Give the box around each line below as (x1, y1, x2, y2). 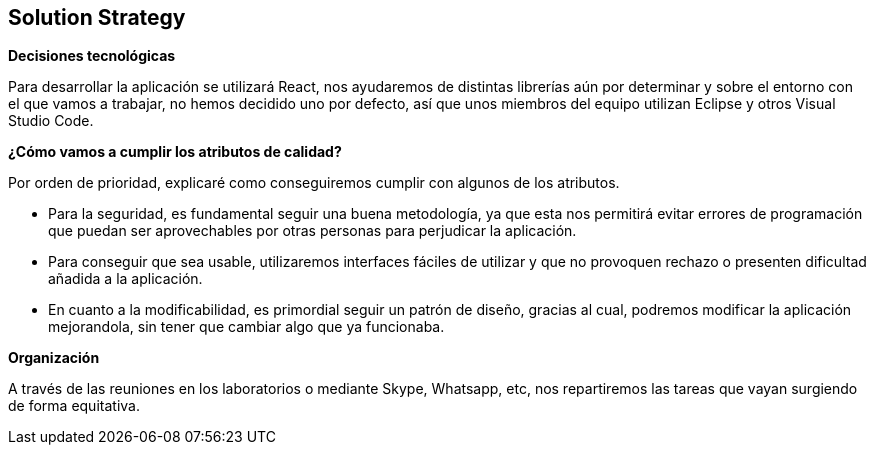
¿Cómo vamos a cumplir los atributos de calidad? (8, 143, 342, 161)
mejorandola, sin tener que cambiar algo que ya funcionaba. (48, 318, 445, 336)
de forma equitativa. (8, 397, 140, 415)
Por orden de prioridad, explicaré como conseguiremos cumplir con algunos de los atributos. (8, 174, 620, 192)
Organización (8, 349, 100, 367)
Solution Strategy (8, 5, 186, 30)
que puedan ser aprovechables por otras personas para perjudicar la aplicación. (48, 222, 577, 240)
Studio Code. (8, 112, 94, 130)
